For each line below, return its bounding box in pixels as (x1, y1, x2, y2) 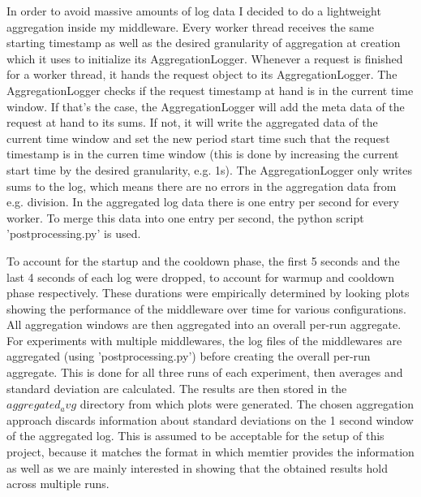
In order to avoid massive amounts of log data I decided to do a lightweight (6, 2, 381, 19)
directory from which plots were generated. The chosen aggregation (79, 395, 415, 413)
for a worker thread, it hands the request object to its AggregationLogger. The (6, 66, 397, 83)
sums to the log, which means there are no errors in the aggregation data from (6, 177, 397, 194)
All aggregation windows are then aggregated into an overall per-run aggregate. (6, 316, 402, 333)
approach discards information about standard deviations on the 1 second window (6, 411, 414, 428)
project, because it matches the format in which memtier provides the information (6, 443, 415, 460)
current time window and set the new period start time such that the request (6, 129, 390, 146)
